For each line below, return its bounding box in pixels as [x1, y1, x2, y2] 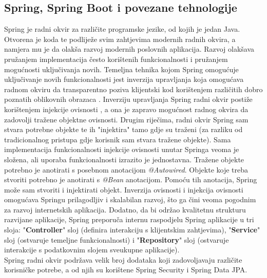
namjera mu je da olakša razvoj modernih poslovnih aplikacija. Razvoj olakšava [4, 44, 255, 54]
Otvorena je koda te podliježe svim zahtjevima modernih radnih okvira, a [4, 33, 236, 44]
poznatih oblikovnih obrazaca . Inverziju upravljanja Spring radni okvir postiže [4, 94, 253, 104]
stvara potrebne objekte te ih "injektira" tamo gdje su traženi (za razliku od [4, 124, 243, 135]
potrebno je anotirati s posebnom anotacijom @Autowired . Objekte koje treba [4, 164, 249, 175]
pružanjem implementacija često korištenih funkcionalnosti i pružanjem [4, 53, 228, 64]
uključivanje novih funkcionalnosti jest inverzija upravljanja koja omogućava [4, 74, 244, 84]
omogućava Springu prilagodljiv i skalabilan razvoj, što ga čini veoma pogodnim [4, 194, 256, 205]
